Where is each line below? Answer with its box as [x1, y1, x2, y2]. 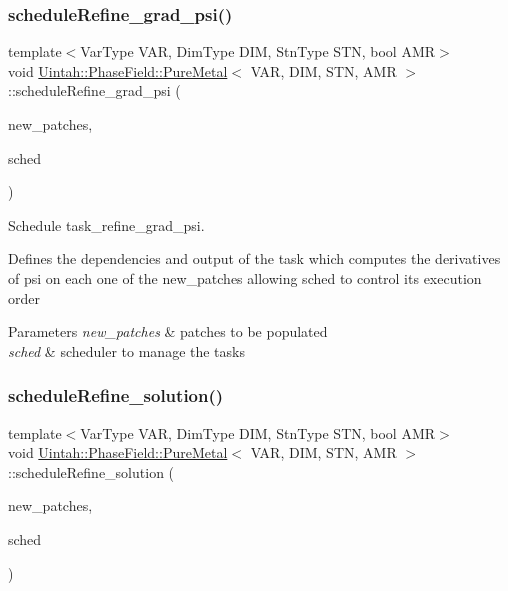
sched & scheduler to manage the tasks [8, 340, 245, 361]
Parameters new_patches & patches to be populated [8, 321, 328, 342]
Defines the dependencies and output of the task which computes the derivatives [8, 248, 501, 269]
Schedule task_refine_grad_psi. [8, 214, 205, 235]
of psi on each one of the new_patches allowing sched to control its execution [8, 267, 482, 288]
